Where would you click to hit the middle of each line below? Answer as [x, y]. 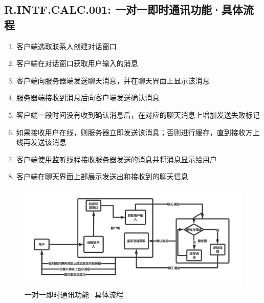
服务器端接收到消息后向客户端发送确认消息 [88, 98]
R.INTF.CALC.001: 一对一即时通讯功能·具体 [124, 9]
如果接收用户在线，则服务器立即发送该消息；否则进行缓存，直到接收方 [134, 132]
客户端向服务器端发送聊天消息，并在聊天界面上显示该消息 [113, 80]
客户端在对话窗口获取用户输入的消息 [77, 63]
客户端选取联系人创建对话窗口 [66, 46]
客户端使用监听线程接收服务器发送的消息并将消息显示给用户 [116, 159]
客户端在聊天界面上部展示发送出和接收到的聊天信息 [102, 176]
